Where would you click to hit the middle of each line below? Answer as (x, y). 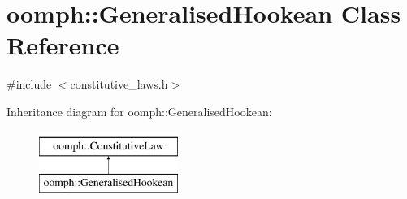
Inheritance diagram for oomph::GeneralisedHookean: (139, 111)
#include (29, 84)
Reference (63, 45)
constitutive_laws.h (119, 84)
